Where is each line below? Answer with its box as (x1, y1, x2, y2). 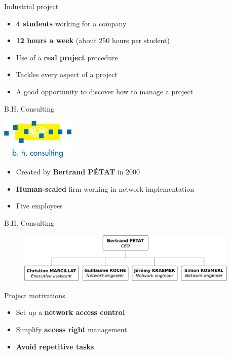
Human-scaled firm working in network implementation (16, 183, 195, 194)
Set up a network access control (16, 307, 125, 317)
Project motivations (4, 290, 65, 300)
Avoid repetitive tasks (16, 341, 94, 351)
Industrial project (4, 1, 59, 11)
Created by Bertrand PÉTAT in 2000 (16, 166, 140, 177)
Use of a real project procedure (16, 52, 118, 62)
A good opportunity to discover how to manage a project (16, 86, 194, 96)
